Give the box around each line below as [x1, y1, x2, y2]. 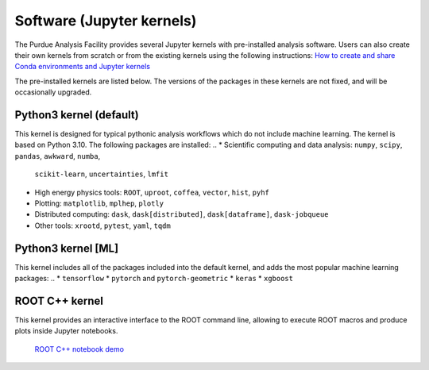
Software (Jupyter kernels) [14, 12, 197, 29]
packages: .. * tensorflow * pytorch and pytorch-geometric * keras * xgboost [14, 274, 294, 283]
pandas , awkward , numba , [14, 151, 101, 160]
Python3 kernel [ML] [14, 241, 119, 255]
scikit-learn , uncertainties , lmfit [34, 169, 168, 179]
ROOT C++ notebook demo [34, 344, 125, 353]
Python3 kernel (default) [14, 108, 139, 121]
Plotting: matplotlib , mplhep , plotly [34, 198, 164, 208]
